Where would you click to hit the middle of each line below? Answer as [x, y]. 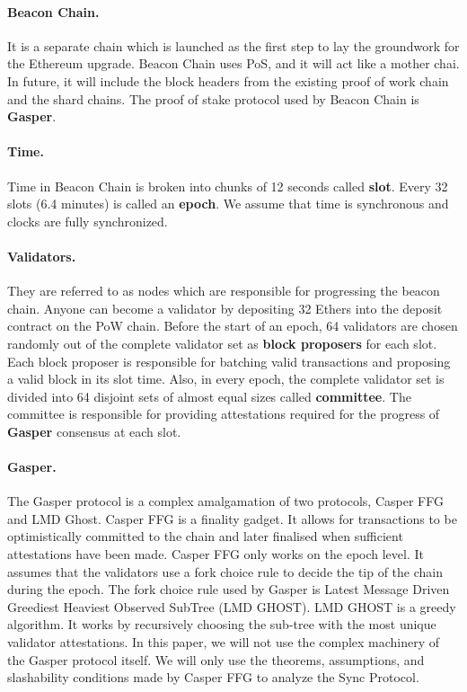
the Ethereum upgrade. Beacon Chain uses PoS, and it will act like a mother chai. [233, 63]
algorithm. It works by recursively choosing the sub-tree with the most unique [222, 624]
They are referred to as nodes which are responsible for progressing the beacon [224, 291]
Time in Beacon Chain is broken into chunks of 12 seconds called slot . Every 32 [228, 186]
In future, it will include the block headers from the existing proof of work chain [228, 80]
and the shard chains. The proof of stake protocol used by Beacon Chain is [213, 98]
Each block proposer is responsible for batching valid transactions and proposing [229, 361]
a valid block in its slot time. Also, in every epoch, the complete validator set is [226, 379]
